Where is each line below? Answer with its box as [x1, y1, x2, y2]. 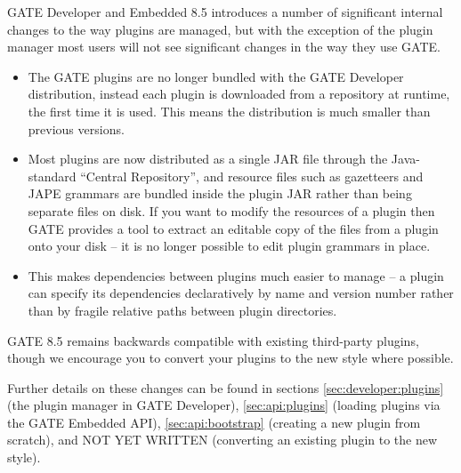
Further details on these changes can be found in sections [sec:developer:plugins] [7, 378, 444, 397]
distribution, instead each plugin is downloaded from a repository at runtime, [28, 84, 450, 103]
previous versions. [28, 119, 125, 138]
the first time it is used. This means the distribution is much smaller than [28, 101, 431, 120]
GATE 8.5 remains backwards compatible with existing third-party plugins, [7, 331, 419, 349]
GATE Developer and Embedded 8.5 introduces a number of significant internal [7, 3, 443, 20]
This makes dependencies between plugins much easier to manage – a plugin [28, 266, 444, 285]
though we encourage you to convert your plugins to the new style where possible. [7, 349, 454, 367]
